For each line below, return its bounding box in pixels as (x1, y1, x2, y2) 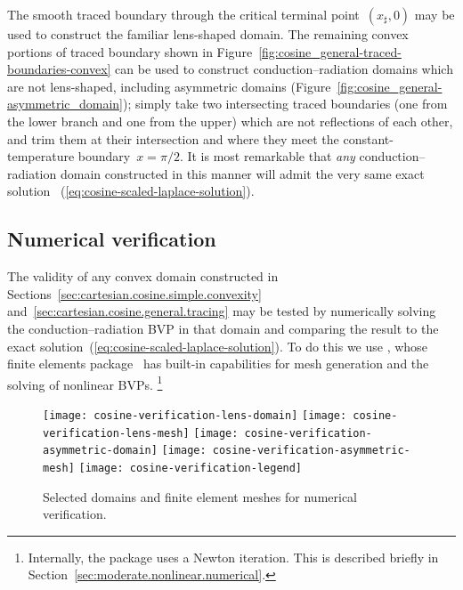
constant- (343, 129, 394, 148)
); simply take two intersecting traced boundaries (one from (123, 94, 448, 113)
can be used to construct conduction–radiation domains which (115, 60, 453, 78)
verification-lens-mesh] (43, 426, 190, 440)
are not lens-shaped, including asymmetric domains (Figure (7, 77, 331, 95)
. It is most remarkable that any (179, 147, 355, 166)
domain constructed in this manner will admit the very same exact (60, 164, 425, 182)
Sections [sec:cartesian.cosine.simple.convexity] (7, 284, 262, 303)
